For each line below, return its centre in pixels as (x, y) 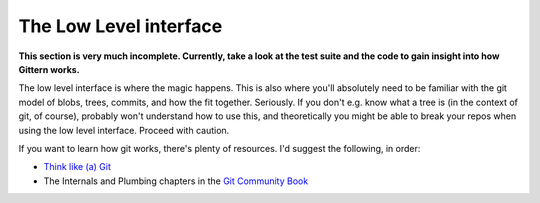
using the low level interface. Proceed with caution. (124, 130)
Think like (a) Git (77, 167)
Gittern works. (49, 69)
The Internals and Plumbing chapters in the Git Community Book (176, 181)
